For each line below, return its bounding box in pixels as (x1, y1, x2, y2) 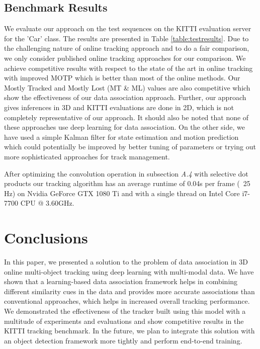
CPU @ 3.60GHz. (20, 198, 74, 208)
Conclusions (4, 227, 88, 248)
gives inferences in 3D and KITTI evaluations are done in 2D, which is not (4, 102, 234, 112)
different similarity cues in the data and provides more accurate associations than (4, 286, 255, 296)
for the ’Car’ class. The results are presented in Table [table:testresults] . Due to (4, 33, 249, 43)
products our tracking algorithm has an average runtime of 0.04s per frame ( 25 (4, 178, 250, 189)
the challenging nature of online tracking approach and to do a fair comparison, (4, 43, 249, 53)
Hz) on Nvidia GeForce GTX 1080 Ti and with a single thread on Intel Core (4, 188, 240, 198)
